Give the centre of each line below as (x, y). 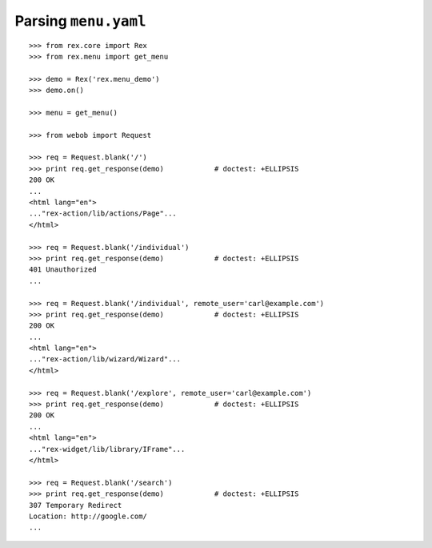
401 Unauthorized (63, 270)
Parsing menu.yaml (81, 21)
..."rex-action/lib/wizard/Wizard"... (105, 359)
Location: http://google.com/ (88, 516)
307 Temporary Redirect (76, 505)
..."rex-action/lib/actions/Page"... (103, 214)
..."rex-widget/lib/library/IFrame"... (107, 449)
